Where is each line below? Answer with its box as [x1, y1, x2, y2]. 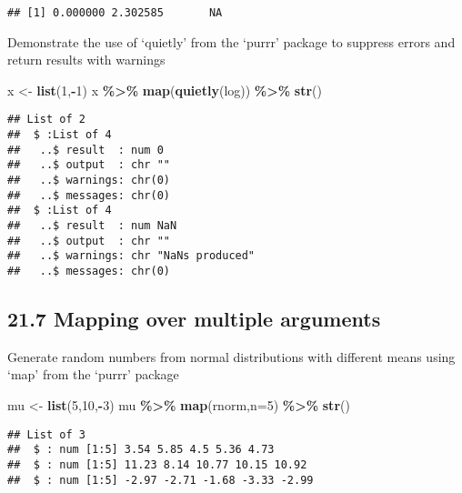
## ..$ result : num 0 [7, 143, 164, 156]
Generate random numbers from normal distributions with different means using [7, 347, 456, 366]
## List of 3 [7, 428, 85, 441]
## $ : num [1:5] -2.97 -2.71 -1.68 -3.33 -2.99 [7, 473, 314, 487]
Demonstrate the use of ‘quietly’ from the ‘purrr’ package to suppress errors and [7, 32, 456, 51]
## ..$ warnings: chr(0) [7, 174, 170, 187]
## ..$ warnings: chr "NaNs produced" [7, 249, 256, 263]
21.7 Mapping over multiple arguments [7, 305, 381, 333]
